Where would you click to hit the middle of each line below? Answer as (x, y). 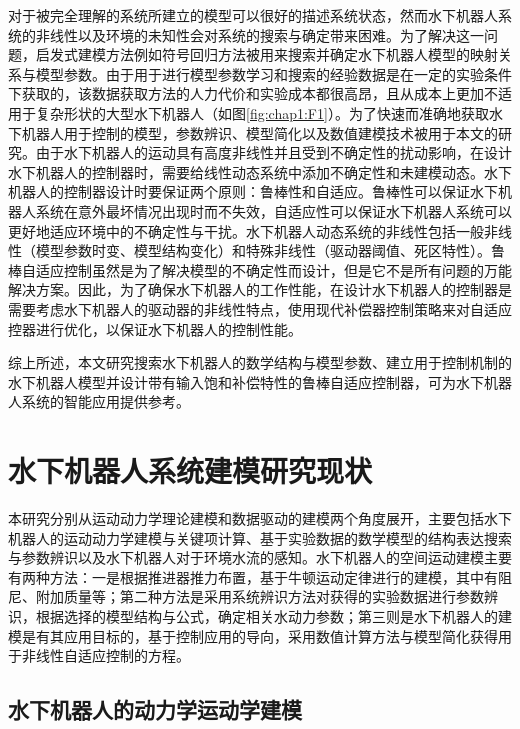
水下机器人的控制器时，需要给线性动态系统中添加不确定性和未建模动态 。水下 (260, 171)
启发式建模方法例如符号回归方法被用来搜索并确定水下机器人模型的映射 (266, 54)
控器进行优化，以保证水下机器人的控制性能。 (155, 328)
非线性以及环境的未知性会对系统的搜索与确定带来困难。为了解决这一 (259, 34)
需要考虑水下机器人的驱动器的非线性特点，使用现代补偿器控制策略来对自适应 (260, 308)
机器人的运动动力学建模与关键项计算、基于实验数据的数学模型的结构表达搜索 (260, 537)
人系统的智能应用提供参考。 (99, 401)
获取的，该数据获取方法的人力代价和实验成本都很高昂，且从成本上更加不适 (266, 93)
